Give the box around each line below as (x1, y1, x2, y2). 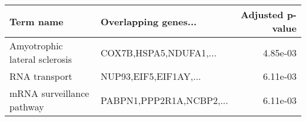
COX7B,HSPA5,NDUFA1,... (101, 45, 217, 59)
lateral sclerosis (9, 52, 72, 66)
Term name (9, 14, 64, 28)
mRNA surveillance (9, 86, 89, 100)
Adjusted (240, 8, 284, 21)
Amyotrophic (9, 39, 63, 52)
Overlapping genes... (101, 14, 197, 28)
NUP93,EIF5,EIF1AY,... (101, 69, 201, 83)
